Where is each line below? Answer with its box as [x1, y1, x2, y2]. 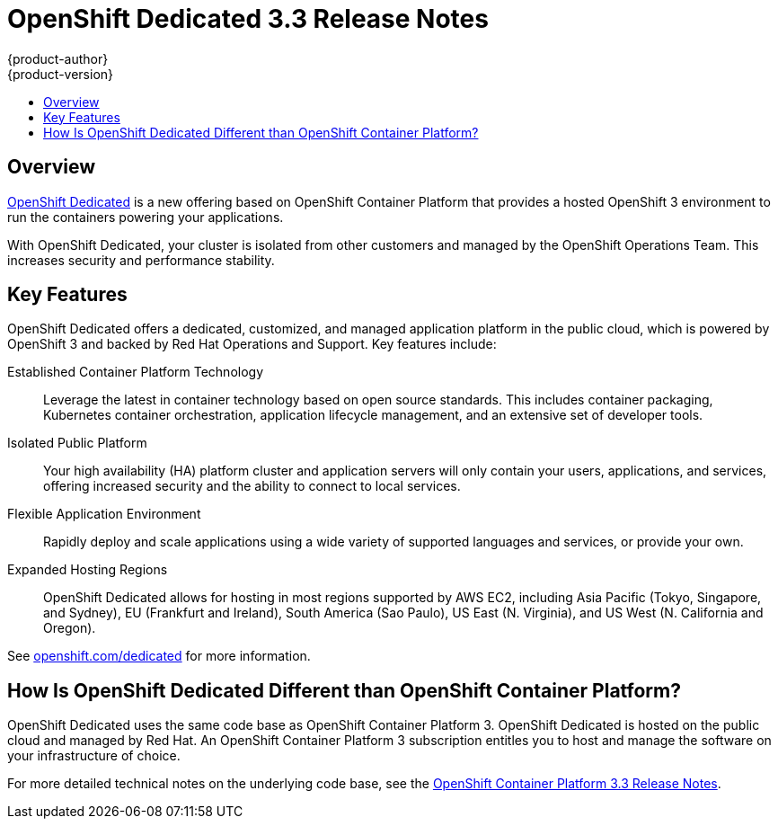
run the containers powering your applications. [7, 209, 284, 225]
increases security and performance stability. [7, 252, 275, 268]
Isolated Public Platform [7, 435, 147, 451]
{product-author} [7, 50, 109, 67]
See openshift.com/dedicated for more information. [7, 648, 311, 664]
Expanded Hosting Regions [7, 562, 168, 578]
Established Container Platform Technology [7, 364, 264, 380]
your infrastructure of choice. [7, 748, 181, 764]
